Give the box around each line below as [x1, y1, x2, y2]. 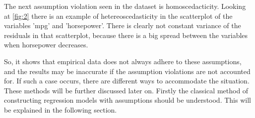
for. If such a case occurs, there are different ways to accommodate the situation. [4, 76, 250, 86]
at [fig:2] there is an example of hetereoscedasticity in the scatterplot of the [4, 10, 233, 21]
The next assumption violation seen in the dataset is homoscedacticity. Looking [4, 1, 246, 11]
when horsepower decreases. [4, 39, 88, 50]
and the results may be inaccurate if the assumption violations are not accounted [4, 66, 251, 76]
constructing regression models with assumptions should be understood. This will [4, 95, 251, 105]
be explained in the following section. [4, 104, 117, 115]
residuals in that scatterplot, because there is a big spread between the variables [4, 30, 248, 40]
